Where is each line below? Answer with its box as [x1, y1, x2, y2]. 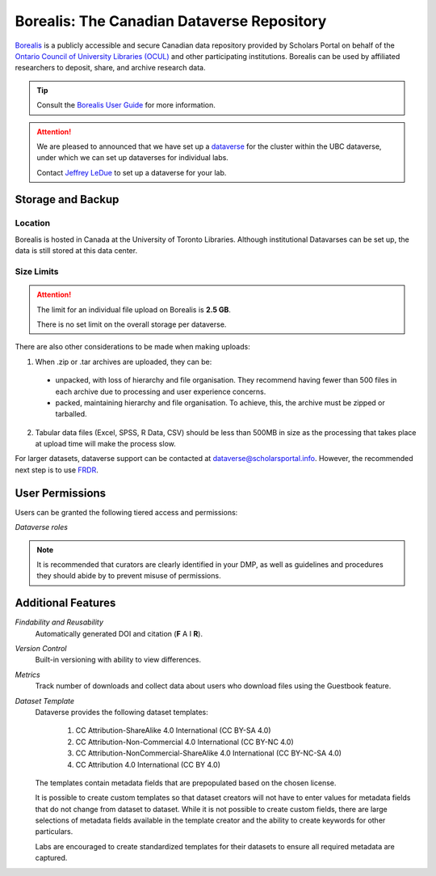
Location [15, 218, 51, 229]
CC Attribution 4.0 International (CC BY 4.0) [75, 760, 221, 769]
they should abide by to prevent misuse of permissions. [36, 571, 221, 581]
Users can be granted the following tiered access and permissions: [15, 507, 238, 517]
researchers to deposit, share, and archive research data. [15, 63, 206, 73]
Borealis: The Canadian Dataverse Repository [15, 12, 327, 30]
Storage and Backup [15, 193, 119, 206]
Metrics [15, 670, 40, 679]
